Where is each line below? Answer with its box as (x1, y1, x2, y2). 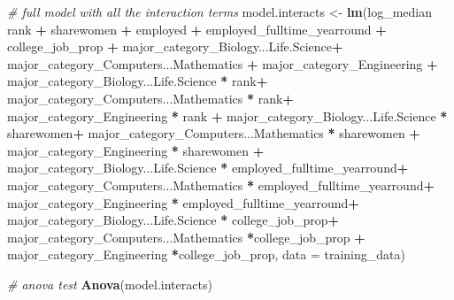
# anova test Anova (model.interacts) (7, 274, 212, 293)
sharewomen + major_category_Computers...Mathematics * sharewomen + (7, 124, 420, 142)
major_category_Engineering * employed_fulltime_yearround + (7, 193, 359, 212)
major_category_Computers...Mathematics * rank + (7, 88, 294, 107)
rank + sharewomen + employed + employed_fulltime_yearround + (7, 19, 387, 38)
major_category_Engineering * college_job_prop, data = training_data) (7, 245, 405, 264)
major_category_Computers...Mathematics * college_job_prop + (7, 227, 366, 246)
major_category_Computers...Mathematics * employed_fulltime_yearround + (7, 175, 435, 194)
